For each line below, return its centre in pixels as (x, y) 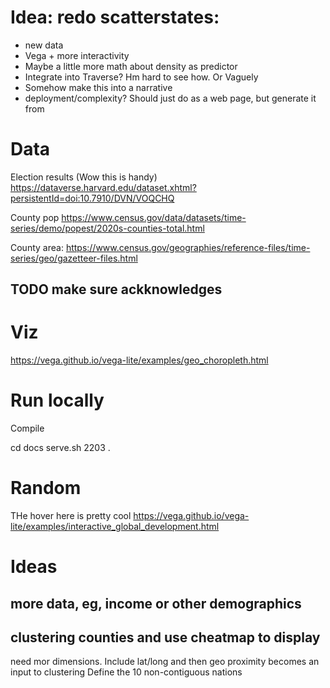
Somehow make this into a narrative (98, 87)
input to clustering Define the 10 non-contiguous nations (126, 672)
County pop (35, 217)
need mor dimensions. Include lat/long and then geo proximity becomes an (165, 662)
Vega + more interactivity (77, 55)
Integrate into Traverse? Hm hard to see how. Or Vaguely (141, 77)
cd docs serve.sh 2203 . (60, 448)
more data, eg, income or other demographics (156, 603)
